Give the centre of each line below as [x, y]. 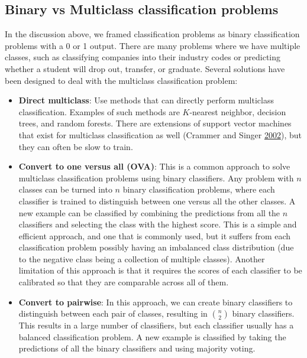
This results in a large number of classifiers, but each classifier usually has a [156, 325]
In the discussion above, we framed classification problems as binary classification [152, 34]
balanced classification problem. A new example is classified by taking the [152, 336]
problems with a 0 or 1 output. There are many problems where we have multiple [153, 45]
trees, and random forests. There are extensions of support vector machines [155, 123]
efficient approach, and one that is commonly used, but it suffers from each [155, 235]
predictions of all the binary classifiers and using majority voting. [137, 348]
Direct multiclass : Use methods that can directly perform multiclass [146, 100]
